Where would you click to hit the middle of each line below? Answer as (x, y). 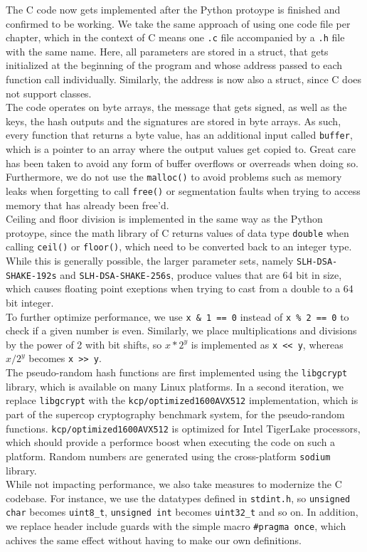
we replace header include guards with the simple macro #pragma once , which (176, 526)
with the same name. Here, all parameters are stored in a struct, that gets (167, 51)
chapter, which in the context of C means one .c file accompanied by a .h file (175, 37)
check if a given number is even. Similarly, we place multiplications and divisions (181, 330)
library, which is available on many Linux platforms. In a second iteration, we (175, 386)
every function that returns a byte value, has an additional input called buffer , (179, 135)
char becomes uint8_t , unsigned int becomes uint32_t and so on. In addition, (182, 512)
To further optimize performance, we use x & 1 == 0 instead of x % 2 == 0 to (177, 316)
